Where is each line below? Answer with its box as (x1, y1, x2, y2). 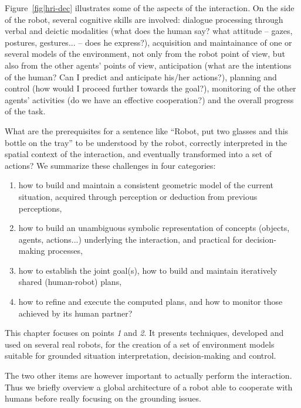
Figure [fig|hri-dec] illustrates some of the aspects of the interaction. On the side (5, 2, 295, 13)
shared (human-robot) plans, (18, 276, 122, 288)
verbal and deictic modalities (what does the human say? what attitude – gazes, (5, 25, 293, 37)
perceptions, (18, 202, 62, 214)
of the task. (5, 105, 46, 117)
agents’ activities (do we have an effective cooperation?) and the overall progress (5, 93, 294, 106)
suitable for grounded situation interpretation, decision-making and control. (5, 349, 276, 362)
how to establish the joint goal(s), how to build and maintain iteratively (18, 264, 278, 276)
